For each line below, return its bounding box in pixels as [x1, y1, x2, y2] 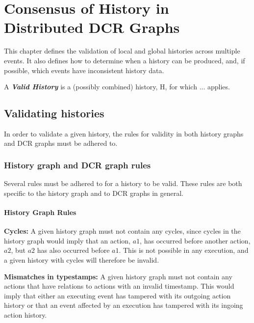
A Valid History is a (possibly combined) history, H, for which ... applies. [4, 81, 230, 92]
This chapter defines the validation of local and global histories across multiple [4, 46, 240, 56]
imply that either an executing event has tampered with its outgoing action [4, 290, 231, 300]
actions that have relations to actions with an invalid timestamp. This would [4, 281, 234, 291]
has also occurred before [37, 245, 110, 255]
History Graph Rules [4, 207, 76, 217]
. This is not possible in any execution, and [119, 245, 249, 255]
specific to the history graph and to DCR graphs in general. [4, 188, 183, 198]
